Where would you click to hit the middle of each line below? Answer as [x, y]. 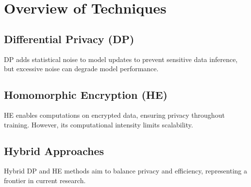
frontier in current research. [45, 180]
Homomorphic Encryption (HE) [86, 95]
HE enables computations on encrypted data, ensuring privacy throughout [114, 115]
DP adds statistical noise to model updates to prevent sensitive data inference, [121, 59]
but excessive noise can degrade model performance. [81, 69]
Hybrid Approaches [54, 150]
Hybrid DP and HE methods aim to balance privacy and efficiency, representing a [126, 171]
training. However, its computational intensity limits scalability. [99, 124]
